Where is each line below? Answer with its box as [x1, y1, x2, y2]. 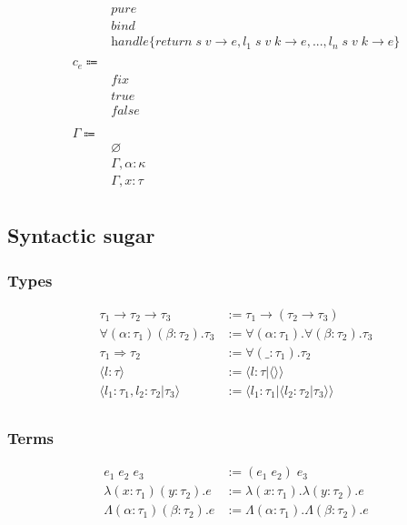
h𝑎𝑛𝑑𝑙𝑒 [111, 35, 149, 49]
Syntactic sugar [7, 221, 155, 249]
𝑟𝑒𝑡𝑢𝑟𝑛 [154, 35, 193, 49]
